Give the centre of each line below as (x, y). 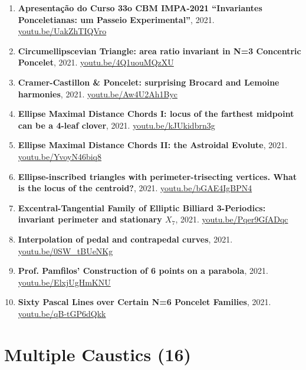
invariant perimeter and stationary (90, 219)
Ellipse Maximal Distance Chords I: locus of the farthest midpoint (156, 114)
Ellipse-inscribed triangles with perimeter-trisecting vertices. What (157, 176)
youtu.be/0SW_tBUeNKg (65, 251)
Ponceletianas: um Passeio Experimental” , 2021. (116, 19)
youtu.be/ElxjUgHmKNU (64, 282)
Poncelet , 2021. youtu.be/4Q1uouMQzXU (96, 62)
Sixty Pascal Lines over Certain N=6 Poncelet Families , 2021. (144, 302)
